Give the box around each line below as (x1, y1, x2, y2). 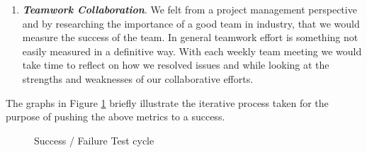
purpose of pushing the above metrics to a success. (6, 109, 225, 124)
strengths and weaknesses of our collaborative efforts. (22, 71, 254, 86)
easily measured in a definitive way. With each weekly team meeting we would (22, 43, 362, 58)
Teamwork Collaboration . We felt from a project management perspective (22, 2, 357, 16)
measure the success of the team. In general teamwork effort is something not (22, 30, 358, 45)
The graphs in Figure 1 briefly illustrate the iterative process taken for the (6, 95, 329, 110)
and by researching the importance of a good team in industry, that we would (22, 16, 360, 30)
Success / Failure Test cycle (34, 132, 154, 147)
